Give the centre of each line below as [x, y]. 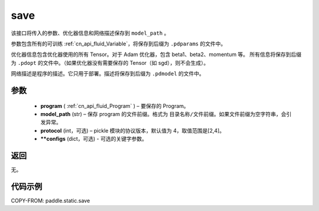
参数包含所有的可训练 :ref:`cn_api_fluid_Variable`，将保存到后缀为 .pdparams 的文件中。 [118, 44]
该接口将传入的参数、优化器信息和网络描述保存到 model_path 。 [90, 33]
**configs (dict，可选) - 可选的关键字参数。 [94, 139]
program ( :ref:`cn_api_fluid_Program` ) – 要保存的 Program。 [115, 105]
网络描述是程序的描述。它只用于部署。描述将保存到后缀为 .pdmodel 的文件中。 [108, 74]
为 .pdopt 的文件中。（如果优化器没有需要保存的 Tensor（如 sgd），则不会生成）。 [110, 62]
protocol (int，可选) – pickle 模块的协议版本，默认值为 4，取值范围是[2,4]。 [133, 130]
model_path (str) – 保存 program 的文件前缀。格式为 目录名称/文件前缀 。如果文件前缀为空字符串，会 [163, 114]
